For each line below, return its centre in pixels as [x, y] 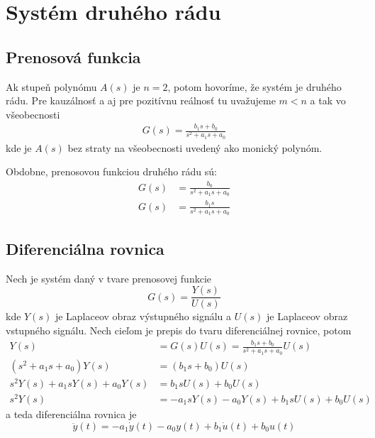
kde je [19, 147]
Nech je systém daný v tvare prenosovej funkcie [108, 278]
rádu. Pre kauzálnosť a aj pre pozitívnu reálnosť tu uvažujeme [141, 100]
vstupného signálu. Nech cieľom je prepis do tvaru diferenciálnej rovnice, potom [179, 330]
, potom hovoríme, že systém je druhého [254, 86]
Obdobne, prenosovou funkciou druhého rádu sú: [111, 171]
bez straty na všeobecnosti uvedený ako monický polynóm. [195, 147]
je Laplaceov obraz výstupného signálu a [143, 316]
